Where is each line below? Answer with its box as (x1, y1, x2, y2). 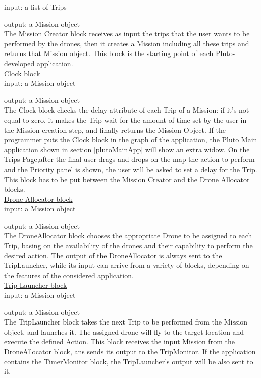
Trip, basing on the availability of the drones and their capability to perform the (4, 240, 253, 251)
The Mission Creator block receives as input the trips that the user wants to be (4, 28, 250, 39)
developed (4, 58, 35, 68)
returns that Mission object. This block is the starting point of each (4, 48, 214, 59)
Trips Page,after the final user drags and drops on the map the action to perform (4, 154, 255, 165)
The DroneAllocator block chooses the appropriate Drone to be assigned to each (4, 230, 252, 241)
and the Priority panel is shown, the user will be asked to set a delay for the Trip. (4, 164, 257, 174)
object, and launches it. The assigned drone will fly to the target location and (4, 326, 244, 337)
